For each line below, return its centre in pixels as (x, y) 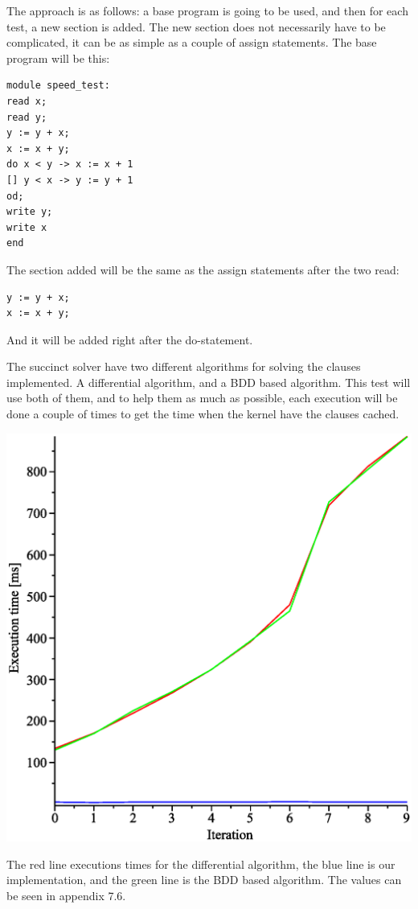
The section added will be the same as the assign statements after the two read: (203, 269)
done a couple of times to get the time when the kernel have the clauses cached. (203, 414)
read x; (27, 101)
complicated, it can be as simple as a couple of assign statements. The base (192, 42)
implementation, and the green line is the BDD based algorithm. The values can (204, 880)
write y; (30, 212)
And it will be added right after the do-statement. (130, 339)
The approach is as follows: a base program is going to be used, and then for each (207, 10)
